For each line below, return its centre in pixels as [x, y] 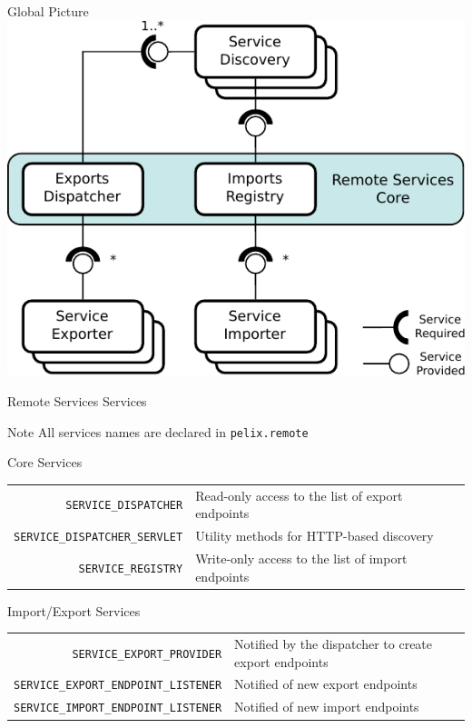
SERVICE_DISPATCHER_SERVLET [98, 538]
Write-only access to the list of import [301, 558]
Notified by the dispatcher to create [334, 643]
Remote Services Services [77, 401]
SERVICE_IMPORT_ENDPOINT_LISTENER [118, 708]
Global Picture [48, 11]
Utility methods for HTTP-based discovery [315, 536]
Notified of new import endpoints [327, 707]
